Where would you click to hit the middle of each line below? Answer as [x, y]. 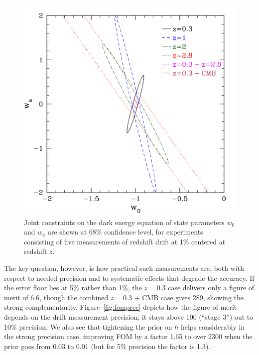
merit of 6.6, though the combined [56, 297]
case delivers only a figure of [211, 288]
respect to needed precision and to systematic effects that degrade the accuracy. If [129, 278]
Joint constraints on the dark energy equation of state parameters [124, 222]
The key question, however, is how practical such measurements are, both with [124, 268]
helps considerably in [213, 326]
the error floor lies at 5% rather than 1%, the [73, 288]
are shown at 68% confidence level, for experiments [125, 232]
